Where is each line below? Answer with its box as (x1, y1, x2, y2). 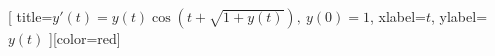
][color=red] (49, 28, 121, 48)
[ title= (8, 6, 53, 26)
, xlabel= (369, 6, 426, 26)
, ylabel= (431, 6, 488, 26)
